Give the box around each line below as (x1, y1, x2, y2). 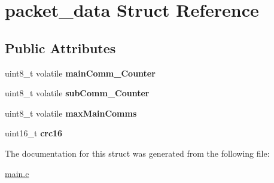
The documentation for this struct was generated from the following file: (5, 147, 270, 159)
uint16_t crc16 (5, 127, 63, 139)
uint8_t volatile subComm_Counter (5, 87, 150, 99)
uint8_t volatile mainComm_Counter (5, 66, 156, 79)
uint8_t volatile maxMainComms (5, 106, 137, 119)
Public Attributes (5, 38, 116, 57)
